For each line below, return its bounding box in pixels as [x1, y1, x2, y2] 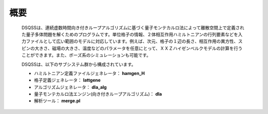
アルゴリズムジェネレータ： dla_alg [34, 84, 107, 90]
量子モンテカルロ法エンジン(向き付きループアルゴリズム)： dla [34, 91, 162, 97]
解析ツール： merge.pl [34, 98, 80, 104]
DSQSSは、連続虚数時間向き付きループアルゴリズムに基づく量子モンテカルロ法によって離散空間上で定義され [21, 25, 245, 31]
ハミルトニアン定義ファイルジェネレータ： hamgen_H [34, 70, 145, 76]
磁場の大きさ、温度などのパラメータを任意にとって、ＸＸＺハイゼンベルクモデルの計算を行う [52, 45, 243, 51]
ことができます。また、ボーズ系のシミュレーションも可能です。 [21, 52, 151, 58]
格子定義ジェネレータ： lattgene [34, 77, 101, 83]
